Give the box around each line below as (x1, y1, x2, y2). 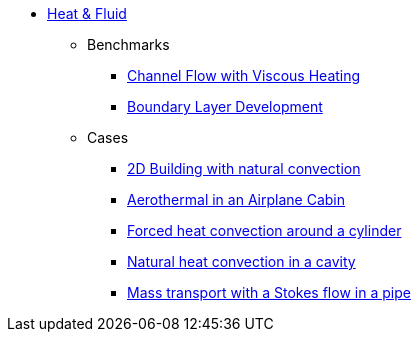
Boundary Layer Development (127, 98, 323, 115)
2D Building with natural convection (127, 160, 361, 177)
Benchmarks (87, 36, 170, 53)
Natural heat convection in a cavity (127, 253, 356, 270)
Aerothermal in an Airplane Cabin (127, 191, 346, 208)
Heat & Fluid (47, 5, 127, 22)
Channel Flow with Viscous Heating (127, 67, 361, 84)
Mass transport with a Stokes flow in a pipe (127, 284, 411, 301)
